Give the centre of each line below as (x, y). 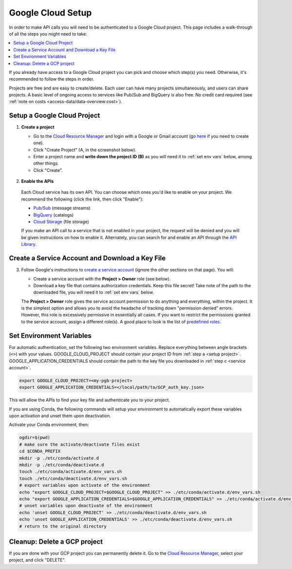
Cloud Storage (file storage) (61, 222)
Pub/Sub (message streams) (62, 208)
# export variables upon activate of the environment (85, 485)
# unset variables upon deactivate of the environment (86, 506)
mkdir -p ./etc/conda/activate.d (59, 458)
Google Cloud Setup (50, 13)
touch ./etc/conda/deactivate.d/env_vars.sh (73, 478)
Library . (29, 244)
